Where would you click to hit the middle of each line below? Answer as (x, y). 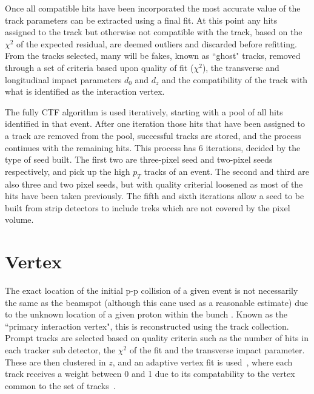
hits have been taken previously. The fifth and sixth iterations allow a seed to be (155, 196)
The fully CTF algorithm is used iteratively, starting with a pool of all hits (144, 111)
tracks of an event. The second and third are (227, 171)
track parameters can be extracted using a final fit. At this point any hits (141, 20)
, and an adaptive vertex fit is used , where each (202, 362)
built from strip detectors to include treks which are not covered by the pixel (148, 207)
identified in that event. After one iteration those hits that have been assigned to (155, 124)
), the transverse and (241, 67)
